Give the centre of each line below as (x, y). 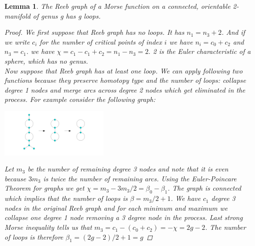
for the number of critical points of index (101, 41)
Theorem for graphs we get (44, 188)
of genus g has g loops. (67, 15)
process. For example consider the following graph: (80, 99)
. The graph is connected (204, 188)
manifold (17, 15)
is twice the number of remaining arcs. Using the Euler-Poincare (140, 178)
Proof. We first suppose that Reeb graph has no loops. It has (94, 32)
